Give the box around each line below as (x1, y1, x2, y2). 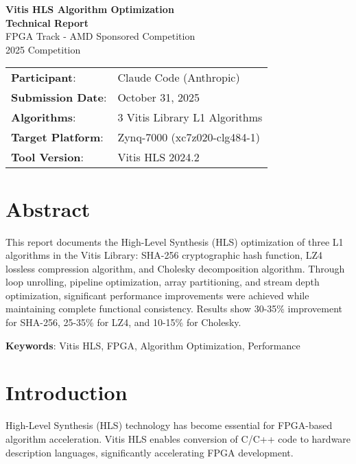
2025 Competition (5, 42, 81, 56)
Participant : (11, 69, 76, 86)
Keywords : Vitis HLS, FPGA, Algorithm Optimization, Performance (5, 338, 300, 352)
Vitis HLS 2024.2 (117, 149, 200, 165)
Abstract (5, 194, 91, 222)
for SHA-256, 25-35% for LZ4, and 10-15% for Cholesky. (5, 315, 241, 329)
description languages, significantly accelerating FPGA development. (5, 445, 294, 459)
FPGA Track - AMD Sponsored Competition (5, 29, 195, 43)
